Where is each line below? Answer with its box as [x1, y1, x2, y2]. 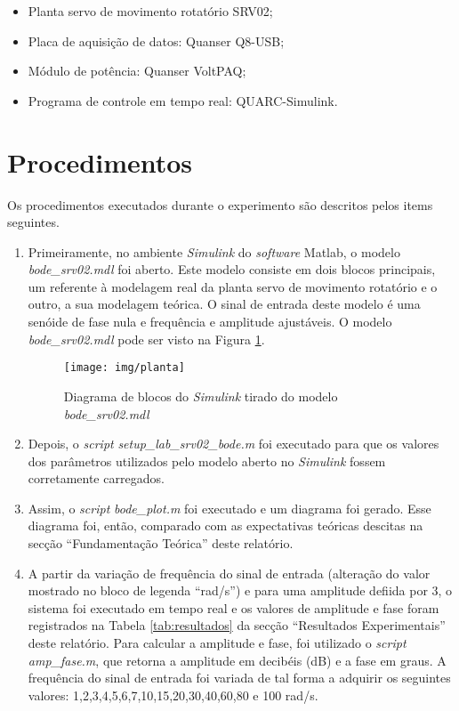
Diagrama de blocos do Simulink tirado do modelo [63, 386, 338, 405]
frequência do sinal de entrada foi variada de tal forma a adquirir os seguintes [28, 668, 451, 687]
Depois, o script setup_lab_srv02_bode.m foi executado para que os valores [28, 434, 439, 453]
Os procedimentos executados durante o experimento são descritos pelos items [7, 195, 433, 214]
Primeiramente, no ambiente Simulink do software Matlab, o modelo [28, 242, 400, 261]
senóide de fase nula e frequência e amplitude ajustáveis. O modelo [28, 312, 392, 331]
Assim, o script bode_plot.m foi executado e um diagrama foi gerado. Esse [28, 498, 431, 517]
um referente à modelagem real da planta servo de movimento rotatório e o [28, 277, 438, 295]
